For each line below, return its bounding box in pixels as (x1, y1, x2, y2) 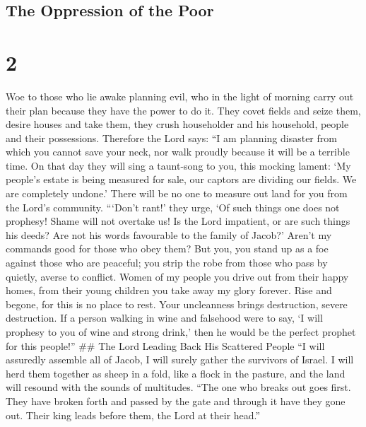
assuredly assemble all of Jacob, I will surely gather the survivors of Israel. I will (6, 352, 354, 367)
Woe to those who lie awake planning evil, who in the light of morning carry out (6, 88, 354, 103)
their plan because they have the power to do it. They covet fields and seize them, (6, 103, 361, 117)
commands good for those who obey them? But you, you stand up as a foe (6, 241, 329, 256)
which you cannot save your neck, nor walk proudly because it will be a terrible (6, 144, 350, 159)
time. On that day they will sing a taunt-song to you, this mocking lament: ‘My (6, 158, 351, 172)
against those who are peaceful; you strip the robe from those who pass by (6, 255, 328, 270)
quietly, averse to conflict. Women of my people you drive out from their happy (6, 269, 349, 283)
